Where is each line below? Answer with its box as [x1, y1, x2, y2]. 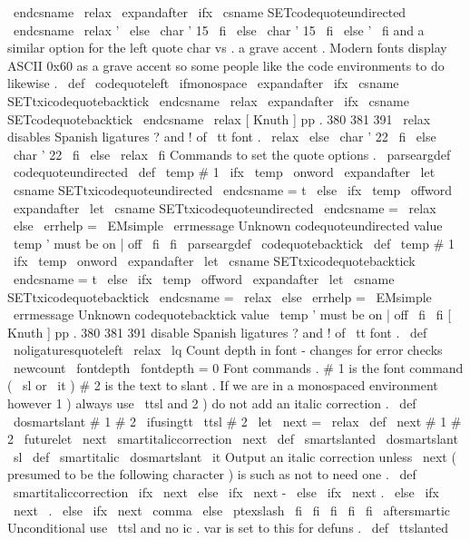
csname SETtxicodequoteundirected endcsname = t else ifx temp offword [13, 180, 453, 199]
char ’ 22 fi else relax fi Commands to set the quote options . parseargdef [13, 144, 451, 163]
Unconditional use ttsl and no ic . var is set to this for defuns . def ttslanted [7, 518, 448, 537]
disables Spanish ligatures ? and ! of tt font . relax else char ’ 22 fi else [7, 127, 436, 146]
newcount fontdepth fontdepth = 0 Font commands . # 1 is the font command [13, 358, 464, 377]
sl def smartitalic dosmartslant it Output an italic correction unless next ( [13, 447, 456, 466]
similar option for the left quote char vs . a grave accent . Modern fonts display [7, 38, 447, 57]
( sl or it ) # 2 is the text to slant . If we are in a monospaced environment [7, 376, 438, 395]
